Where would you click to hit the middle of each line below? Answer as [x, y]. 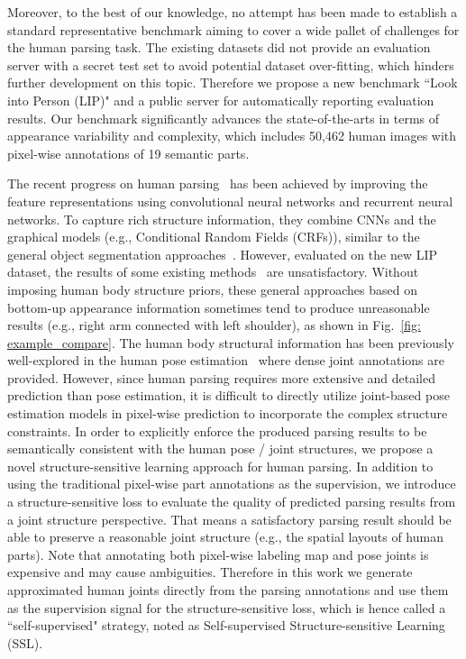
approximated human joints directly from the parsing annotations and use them [228, 590]
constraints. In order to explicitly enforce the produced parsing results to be [217, 430]
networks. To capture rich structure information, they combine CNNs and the [222, 219]
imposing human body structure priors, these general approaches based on [212, 289]
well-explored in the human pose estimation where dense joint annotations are [226, 360]
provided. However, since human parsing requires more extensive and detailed [221, 377]
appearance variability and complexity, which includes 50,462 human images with [232, 136]
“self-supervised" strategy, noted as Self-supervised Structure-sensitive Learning [226, 625]
